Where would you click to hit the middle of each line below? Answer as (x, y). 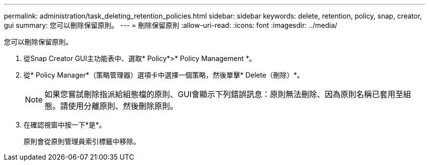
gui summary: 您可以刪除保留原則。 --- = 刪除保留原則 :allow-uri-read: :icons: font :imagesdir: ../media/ (171, 25)
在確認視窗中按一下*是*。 (65, 125)
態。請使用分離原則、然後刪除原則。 (111, 106)
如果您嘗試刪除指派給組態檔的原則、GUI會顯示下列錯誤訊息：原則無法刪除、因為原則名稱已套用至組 (228, 94)
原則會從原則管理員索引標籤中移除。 (82, 141)
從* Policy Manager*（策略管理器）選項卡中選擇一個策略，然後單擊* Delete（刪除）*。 (164, 75)
